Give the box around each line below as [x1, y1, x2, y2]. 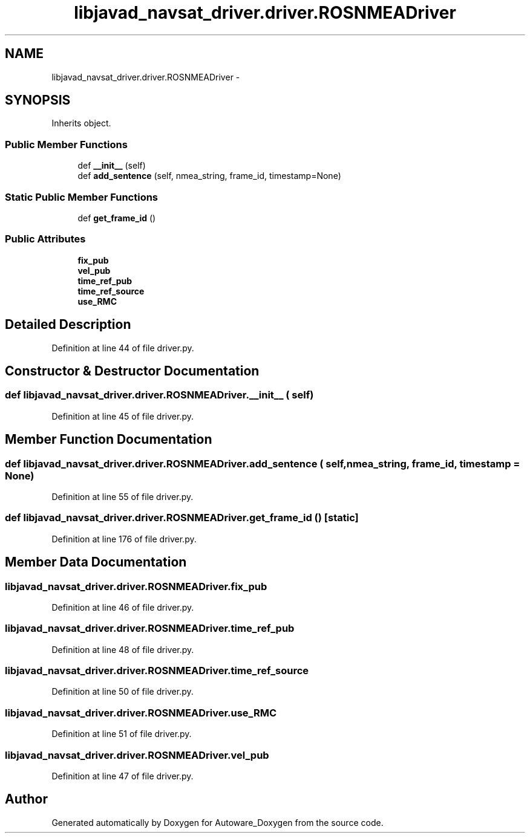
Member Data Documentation [5, 554, 187, 570]
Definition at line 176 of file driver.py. [51, 533, 197, 544]
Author [5, 791, 48, 807]
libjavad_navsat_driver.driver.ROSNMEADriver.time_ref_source [5, 664, 309, 677]
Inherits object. [51, 118, 111, 129]
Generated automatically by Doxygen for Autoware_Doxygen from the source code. [51, 817, 384, 828]
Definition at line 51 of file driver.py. [51, 729, 192, 739]
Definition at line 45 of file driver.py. [51, 411, 194, 421]
